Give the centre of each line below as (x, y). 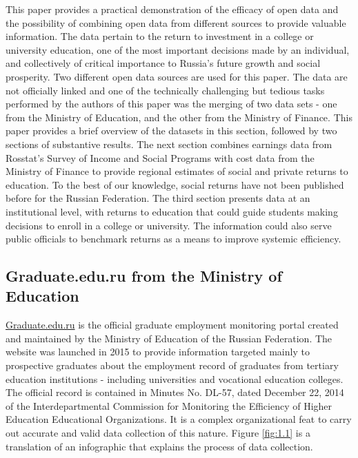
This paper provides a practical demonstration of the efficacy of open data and (172, 9)
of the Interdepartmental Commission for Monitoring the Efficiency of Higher (169, 405)
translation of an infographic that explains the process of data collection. (159, 446)
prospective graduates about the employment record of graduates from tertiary (172, 365)
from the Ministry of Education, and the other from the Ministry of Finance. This (179, 117)
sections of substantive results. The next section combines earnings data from (169, 144)
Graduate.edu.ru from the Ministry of (144, 276)
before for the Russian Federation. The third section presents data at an (158, 198)
